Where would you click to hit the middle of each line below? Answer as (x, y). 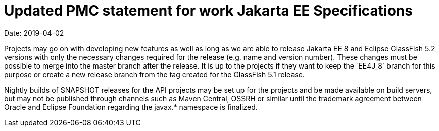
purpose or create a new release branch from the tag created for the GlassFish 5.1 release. (154, 74)
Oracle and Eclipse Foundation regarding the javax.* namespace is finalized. (131, 107)
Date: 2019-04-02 (34, 33)
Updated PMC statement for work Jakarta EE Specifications (208, 11)
